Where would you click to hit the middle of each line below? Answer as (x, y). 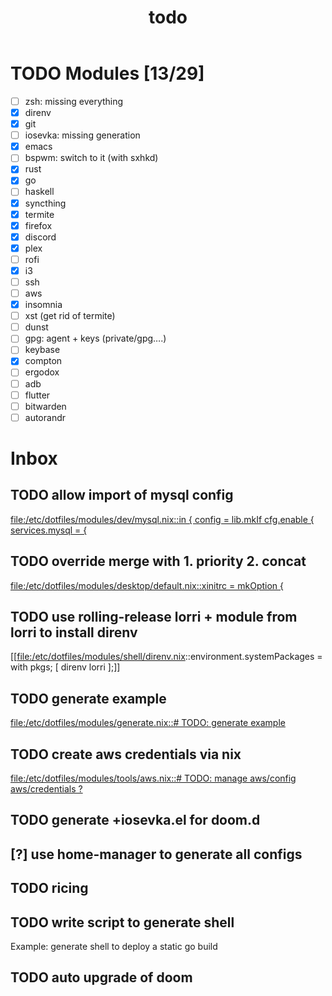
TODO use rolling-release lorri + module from (154, 616)
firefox (38, 225)
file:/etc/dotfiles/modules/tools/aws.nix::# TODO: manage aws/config (153, 778)
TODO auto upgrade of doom (101, 977)
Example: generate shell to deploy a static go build (114, 946)
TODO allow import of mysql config (122, 495)
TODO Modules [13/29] (107, 73)
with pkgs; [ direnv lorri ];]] (65, 667)
